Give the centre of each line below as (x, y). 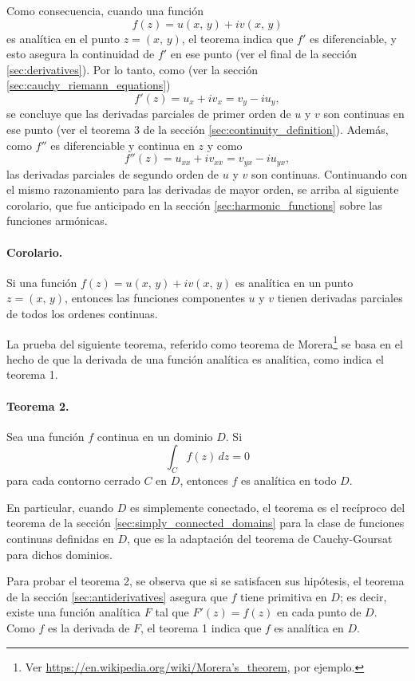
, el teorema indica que (237, 38)
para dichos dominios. (59, 554)
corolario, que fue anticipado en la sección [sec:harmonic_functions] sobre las (194, 205)
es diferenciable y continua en (123, 145)
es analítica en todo (289, 480)
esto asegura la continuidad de (81, 54)
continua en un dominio (155, 436)
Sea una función (45, 436)
